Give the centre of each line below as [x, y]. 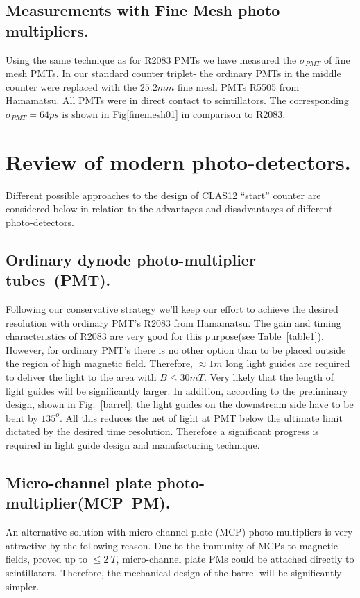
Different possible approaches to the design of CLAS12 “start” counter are [163, 195]
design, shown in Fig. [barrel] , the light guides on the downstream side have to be [180, 404]
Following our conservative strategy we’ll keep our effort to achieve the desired [172, 309]
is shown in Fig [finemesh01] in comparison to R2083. [174, 113]
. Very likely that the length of [269, 377]
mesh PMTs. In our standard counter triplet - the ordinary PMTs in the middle [173, 73]
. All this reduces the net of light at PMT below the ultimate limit [201, 417]
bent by [22, 417]
